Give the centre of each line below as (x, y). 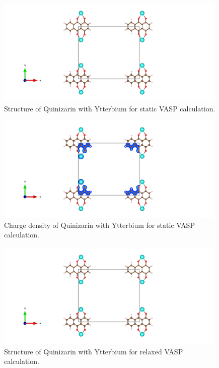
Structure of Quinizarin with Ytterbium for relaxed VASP (94, 351)
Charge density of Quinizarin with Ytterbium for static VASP (99, 225)
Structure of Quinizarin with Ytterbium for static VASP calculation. (110, 108)
